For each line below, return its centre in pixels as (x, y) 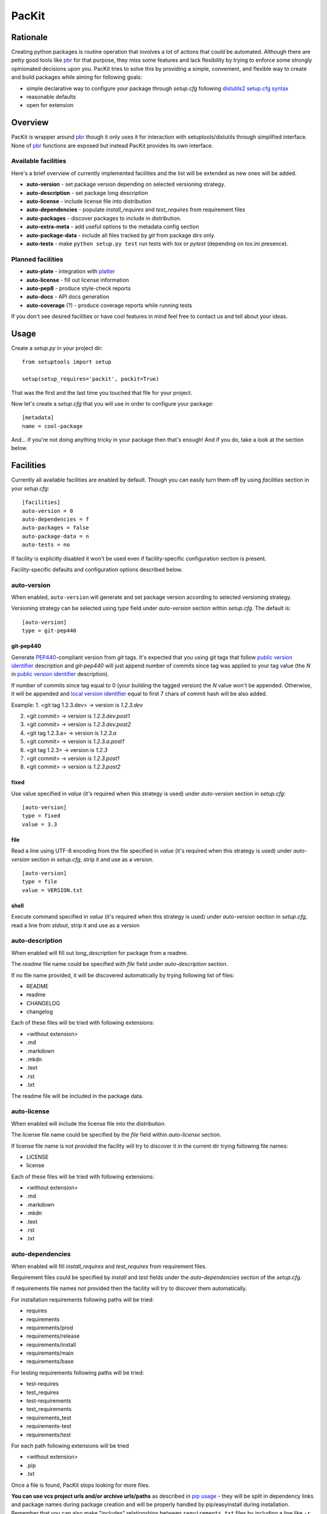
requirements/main (50, 1353)
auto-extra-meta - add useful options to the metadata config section (113, 226)
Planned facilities (37, 259)
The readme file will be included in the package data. (77, 1096)
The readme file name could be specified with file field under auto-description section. (120, 964)
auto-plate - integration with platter (71, 271)
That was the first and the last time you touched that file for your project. (102, 392)
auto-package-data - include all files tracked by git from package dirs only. (121, 235)
